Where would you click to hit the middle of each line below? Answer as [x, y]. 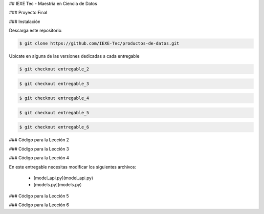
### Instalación [25, 21]
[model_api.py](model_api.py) [63, 178]
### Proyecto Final [28, 13]
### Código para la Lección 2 [39, 140]
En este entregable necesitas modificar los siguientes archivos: [73, 167]
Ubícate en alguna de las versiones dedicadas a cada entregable [74, 56]
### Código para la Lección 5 [39, 196]
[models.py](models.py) [58, 185]
